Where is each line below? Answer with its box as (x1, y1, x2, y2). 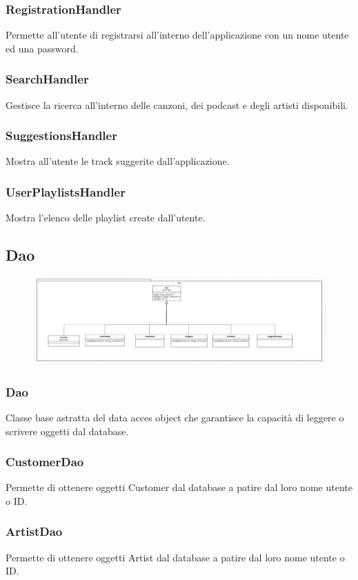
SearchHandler (6, 70, 89, 88)
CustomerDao (6, 453, 84, 470)
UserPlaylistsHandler (6, 183, 126, 200)
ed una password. (6, 41, 79, 55)
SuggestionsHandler (6, 127, 117, 144)
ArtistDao (6, 523, 63, 540)
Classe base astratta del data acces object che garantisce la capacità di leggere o (6, 410, 344, 424)
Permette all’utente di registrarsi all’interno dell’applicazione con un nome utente (6, 28, 349, 42)
